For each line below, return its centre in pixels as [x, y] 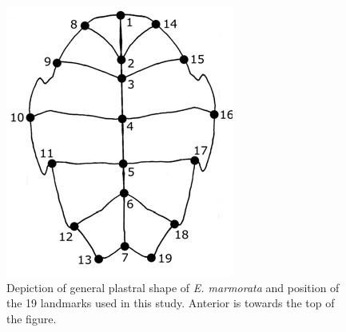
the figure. [32, 318]
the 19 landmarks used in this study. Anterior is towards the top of [171, 303]
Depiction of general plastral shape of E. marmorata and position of [173, 287]
